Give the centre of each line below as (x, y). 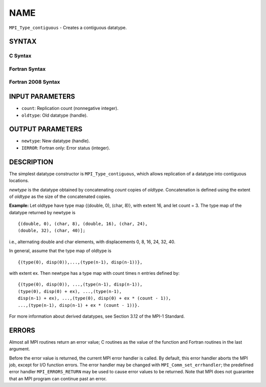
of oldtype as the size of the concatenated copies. (60, 196)
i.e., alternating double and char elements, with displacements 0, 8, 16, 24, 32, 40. (92, 242)
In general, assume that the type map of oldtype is (60, 251)
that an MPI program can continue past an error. (58, 379)
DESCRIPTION (31, 162)
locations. (19, 181)
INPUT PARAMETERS (42, 97)
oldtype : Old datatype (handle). (55, 115)
